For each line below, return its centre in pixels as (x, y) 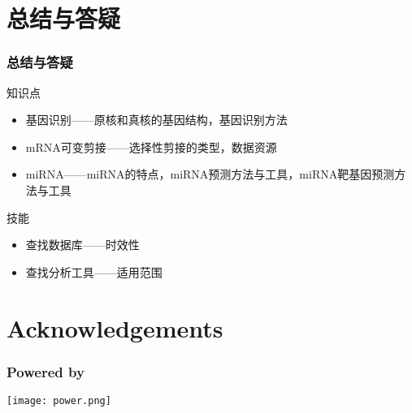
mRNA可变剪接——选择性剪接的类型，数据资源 (151, 146)
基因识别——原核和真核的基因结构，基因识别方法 (156, 120)
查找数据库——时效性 (82, 245)
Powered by (46, 371)
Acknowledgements (115, 327)
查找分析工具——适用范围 (94, 271)
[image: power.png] (59, 400)
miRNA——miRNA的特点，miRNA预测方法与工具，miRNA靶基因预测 (210, 174)
